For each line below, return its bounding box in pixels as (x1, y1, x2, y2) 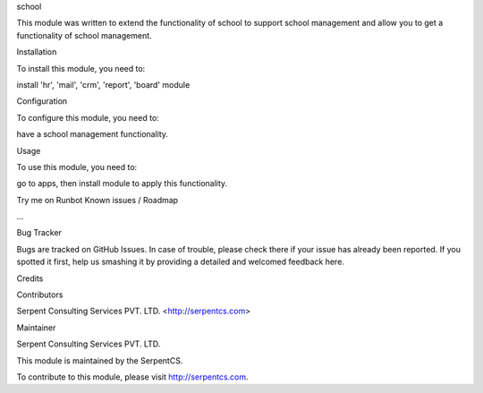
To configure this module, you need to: (16, 112, 160, 123)
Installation (16, 47, 57, 57)
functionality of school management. (16, 30, 152, 40)
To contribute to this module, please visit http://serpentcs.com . (16, 372, 250, 382)
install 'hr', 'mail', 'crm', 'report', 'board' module (16, 79, 191, 90)
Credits (16, 273, 44, 284)
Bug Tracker (16, 227, 63, 238)
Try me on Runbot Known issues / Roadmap (16, 194, 179, 205)
